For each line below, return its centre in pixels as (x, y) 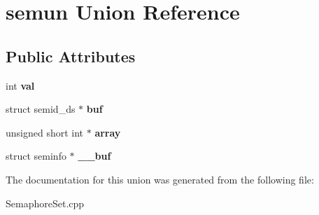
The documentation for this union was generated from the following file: (160, 179)
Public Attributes (71, 56)
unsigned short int (45, 132)
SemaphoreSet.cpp (45, 203)
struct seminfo (36, 156)
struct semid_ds (41, 109)
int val (20, 85)
